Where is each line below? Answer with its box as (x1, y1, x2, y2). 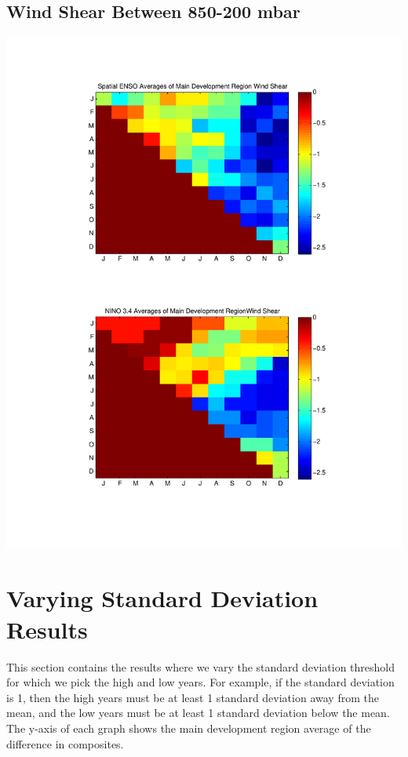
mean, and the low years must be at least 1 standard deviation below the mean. (6, 704, 390, 721)
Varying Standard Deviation (6, 582, 319, 614)
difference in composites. (6, 735, 124, 752)
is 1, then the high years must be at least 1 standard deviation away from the (6, 689, 379, 705)
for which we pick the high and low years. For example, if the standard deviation (6, 674, 395, 690)
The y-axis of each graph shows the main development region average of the (6, 719, 371, 736)
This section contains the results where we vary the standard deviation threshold (6, 658, 395, 675)
